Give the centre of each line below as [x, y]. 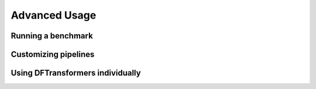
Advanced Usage [54, 15]
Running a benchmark [52, 36]
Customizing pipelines [53, 54]
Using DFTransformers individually [76, 73]
